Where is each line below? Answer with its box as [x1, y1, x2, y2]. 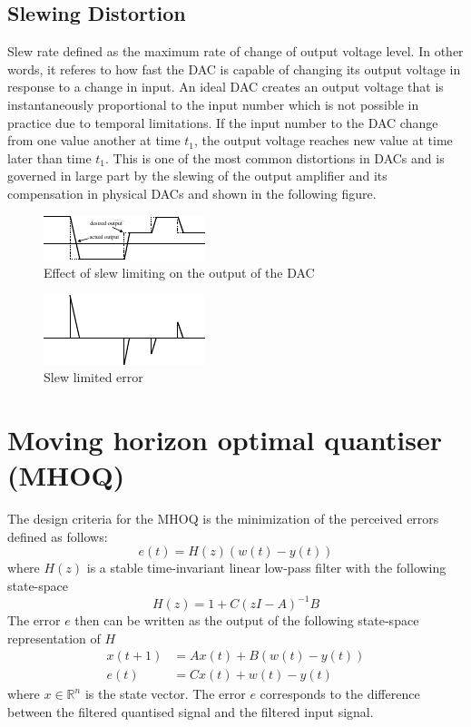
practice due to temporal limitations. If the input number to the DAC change [7, 113, 438, 132]
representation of [7, 628, 101, 647]
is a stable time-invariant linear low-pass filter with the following [86, 558, 446, 577]
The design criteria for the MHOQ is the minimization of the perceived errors [7, 509, 439, 528]
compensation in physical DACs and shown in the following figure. [7, 183, 377, 202]
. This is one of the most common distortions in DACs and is [105, 148, 445, 167]
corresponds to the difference [260, 684, 420, 703]
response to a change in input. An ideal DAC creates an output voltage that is [7, 77, 444, 96]
